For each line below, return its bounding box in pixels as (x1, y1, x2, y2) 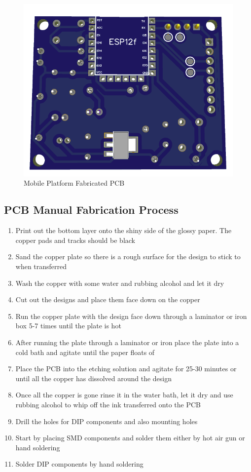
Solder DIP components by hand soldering (15, 459, 143, 469)
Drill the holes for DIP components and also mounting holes (15, 416, 198, 426)
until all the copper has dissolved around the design (15, 373, 172, 383)
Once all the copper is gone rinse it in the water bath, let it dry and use (15, 390, 233, 400)
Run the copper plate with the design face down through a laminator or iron (15, 311, 247, 321)
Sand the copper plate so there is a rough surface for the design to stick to (15, 251, 241, 262)
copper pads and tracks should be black (15, 235, 136, 245)
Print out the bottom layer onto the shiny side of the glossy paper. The (15, 225, 232, 236)
